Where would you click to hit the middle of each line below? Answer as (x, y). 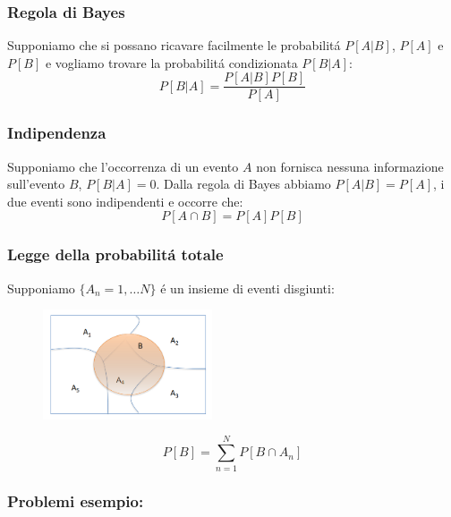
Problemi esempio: (76, 501)
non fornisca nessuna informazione (350, 166)
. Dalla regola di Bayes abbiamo (243, 184)
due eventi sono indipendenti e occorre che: (125, 201)
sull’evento (36, 184)
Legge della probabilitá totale (115, 254)
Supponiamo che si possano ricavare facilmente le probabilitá (174, 45)
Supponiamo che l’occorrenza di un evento (123, 166)
